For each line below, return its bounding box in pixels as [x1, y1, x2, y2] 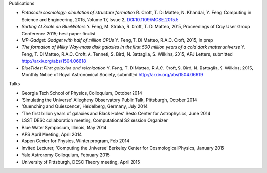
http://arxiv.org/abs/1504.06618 [21, 58, 86, 64]
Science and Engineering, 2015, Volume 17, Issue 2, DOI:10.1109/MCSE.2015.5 [21, 16, 179, 22]
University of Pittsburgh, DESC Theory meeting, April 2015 [21, 159, 140, 165]
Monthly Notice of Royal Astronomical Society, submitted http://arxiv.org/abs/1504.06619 [21, 71, 203, 77]
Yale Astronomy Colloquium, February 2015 [21, 152, 110, 158]
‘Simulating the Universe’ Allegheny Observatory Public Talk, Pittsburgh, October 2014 [21, 97, 197, 103]
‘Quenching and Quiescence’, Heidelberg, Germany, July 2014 [21, 104, 148, 109]
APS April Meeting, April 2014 [21, 131, 82, 138]
